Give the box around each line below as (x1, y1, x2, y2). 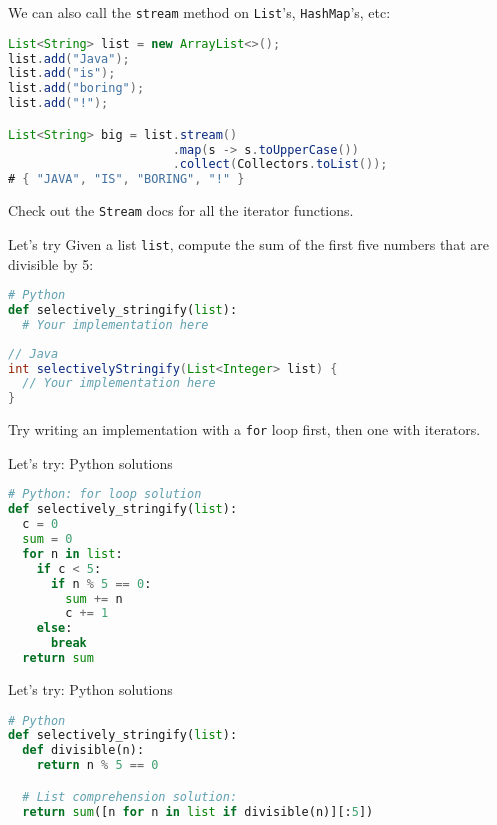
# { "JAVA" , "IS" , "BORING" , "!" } (8, 172, 245, 187)
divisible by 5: (8, 253, 94, 274)
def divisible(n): (22, 743, 145, 758)
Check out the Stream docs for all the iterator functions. (8, 200, 354, 221)
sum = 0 (22, 532, 73, 547)
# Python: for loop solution (8, 487, 202, 502)
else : (36, 621, 73, 636)
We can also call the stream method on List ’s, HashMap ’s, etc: (8, 2, 391, 22)
